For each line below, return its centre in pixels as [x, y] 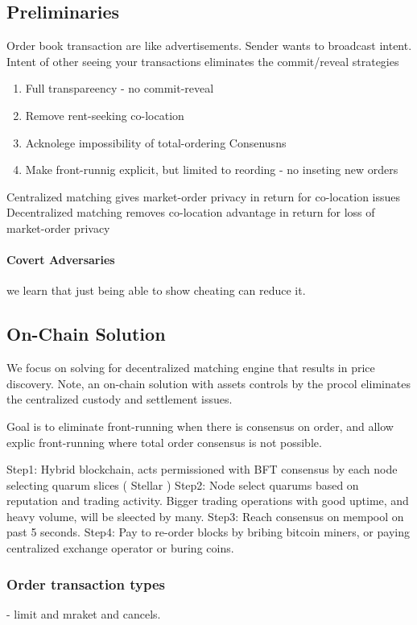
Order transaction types [86, 584]
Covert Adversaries [61, 260]
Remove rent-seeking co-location [105, 115]
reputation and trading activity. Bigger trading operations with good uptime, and [208, 501]
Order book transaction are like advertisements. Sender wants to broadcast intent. [209, 46]
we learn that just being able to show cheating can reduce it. [156, 290]
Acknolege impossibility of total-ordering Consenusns [156, 142]
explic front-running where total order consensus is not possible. [164, 442]
